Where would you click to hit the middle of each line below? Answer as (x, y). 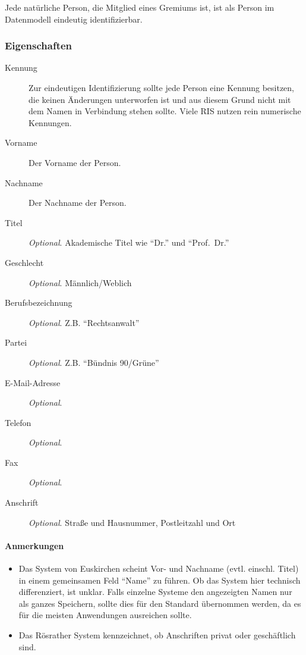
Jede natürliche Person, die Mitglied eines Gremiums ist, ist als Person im (140, 7)
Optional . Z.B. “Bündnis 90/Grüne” (94, 362)
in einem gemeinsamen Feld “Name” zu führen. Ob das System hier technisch (160, 580)
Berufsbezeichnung (39, 303)
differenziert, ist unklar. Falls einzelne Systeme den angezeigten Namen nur (155, 592)
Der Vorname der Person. (75, 162)
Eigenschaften (39, 46)
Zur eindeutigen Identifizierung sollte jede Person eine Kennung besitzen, (162, 87)
